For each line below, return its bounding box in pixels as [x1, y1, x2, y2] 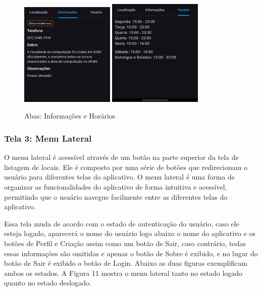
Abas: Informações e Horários [24, 110, 116, 121]
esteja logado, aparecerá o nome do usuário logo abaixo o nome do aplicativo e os [4, 228, 256, 239]
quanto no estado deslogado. [4, 277, 91, 288]
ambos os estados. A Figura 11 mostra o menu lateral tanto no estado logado [4, 267, 243, 278]
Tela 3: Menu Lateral [4, 132, 92, 144]
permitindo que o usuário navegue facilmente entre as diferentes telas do [4, 191, 228, 202]
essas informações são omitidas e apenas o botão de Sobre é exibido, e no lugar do [4, 248, 258, 258]
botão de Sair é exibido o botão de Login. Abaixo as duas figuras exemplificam [4, 258, 247, 268]
